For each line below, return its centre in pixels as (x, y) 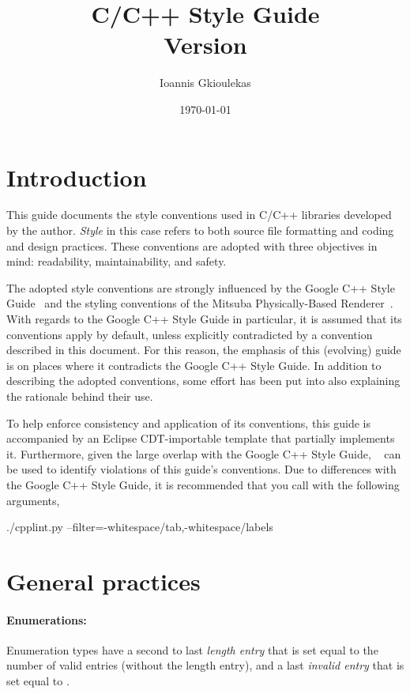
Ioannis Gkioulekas (205, 83)
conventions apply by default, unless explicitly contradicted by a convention (190, 334)
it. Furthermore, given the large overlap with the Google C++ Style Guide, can (204, 453)
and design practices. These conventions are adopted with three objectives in (192, 245)
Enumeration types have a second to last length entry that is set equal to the (192, 649)
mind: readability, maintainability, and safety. (117, 261)
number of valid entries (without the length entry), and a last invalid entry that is (205, 665)
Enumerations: (47, 619)
